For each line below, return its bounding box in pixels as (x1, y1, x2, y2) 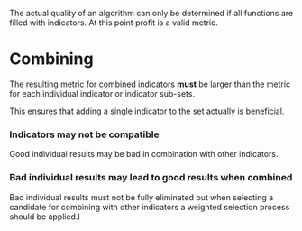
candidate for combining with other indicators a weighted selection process (9, 201, 290, 212)
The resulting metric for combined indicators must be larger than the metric (9, 79, 291, 89)
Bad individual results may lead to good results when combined (9, 171, 293, 184)
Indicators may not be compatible (9, 128, 160, 141)
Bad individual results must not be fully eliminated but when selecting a (9, 191, 274, 202)
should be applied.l (9, 211, 80, 222)
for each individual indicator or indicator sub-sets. (9, 88, 196, 98)
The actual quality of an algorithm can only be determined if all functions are (9, 8, 294, 18)
